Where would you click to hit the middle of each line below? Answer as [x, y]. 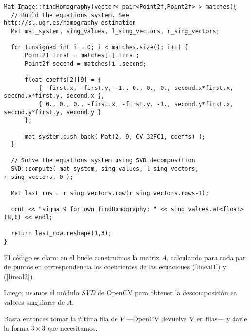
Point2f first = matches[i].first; [82, 55]
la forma [16, 328]
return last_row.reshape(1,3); [61, 234]
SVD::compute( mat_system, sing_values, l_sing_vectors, [105, 169]
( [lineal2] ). [19, 276]
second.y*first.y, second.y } [53, 112]
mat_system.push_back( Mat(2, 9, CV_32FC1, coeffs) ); [115, 136]
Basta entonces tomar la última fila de [61, 318]
